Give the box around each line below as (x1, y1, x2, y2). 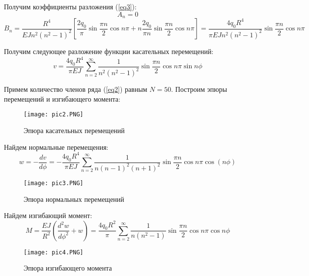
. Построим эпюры (171, 84, 227, 94)
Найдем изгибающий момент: (4, 210, 92, 221)
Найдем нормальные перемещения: (4, 141, 109, 152)
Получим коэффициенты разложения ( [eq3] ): (4, 1, 137, 11)
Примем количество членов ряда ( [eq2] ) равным (4, 84, 147, 94)
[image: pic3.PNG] (24, 179, 84, 187)
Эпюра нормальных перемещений (24, 193, 124, 204)
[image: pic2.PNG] (24, 111, 84, 118)
